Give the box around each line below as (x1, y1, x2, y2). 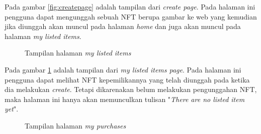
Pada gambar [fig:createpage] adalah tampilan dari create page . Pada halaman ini (5, 1, 255, 11)
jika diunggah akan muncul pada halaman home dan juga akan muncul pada (5, 21, 241, 31)
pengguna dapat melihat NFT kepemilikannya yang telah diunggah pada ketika (5, 74, 250, 84)
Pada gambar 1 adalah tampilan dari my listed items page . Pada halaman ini (5, 64, 241, 74)
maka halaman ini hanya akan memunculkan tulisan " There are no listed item (5, 93, 245, 104)
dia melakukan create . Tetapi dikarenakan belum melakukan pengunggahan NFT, (5, 84, 257, 94)
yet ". (5, 103, 19, 114)
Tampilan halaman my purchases (25, 120, 126, 130)
